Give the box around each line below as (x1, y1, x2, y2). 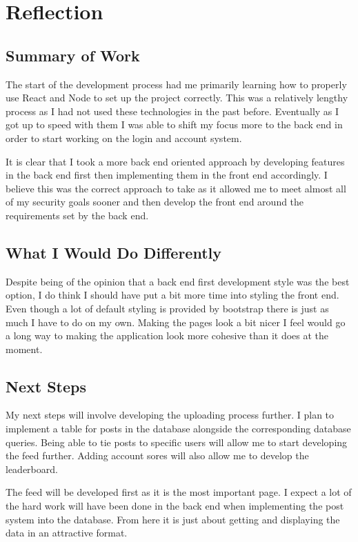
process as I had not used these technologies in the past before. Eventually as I (6, 103, 339, 118)
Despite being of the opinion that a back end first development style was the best (6, 274, 350, 288)
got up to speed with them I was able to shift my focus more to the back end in (6, 117, 343, 132)
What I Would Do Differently (6, 241, 221, 263)
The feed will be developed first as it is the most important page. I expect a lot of (6, 485, 352, 499)
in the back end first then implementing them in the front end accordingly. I (6, 168, 328, 182)
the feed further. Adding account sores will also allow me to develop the (6, 448, 309, 463)
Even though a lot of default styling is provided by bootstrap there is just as (6, 301, 329, 315)
